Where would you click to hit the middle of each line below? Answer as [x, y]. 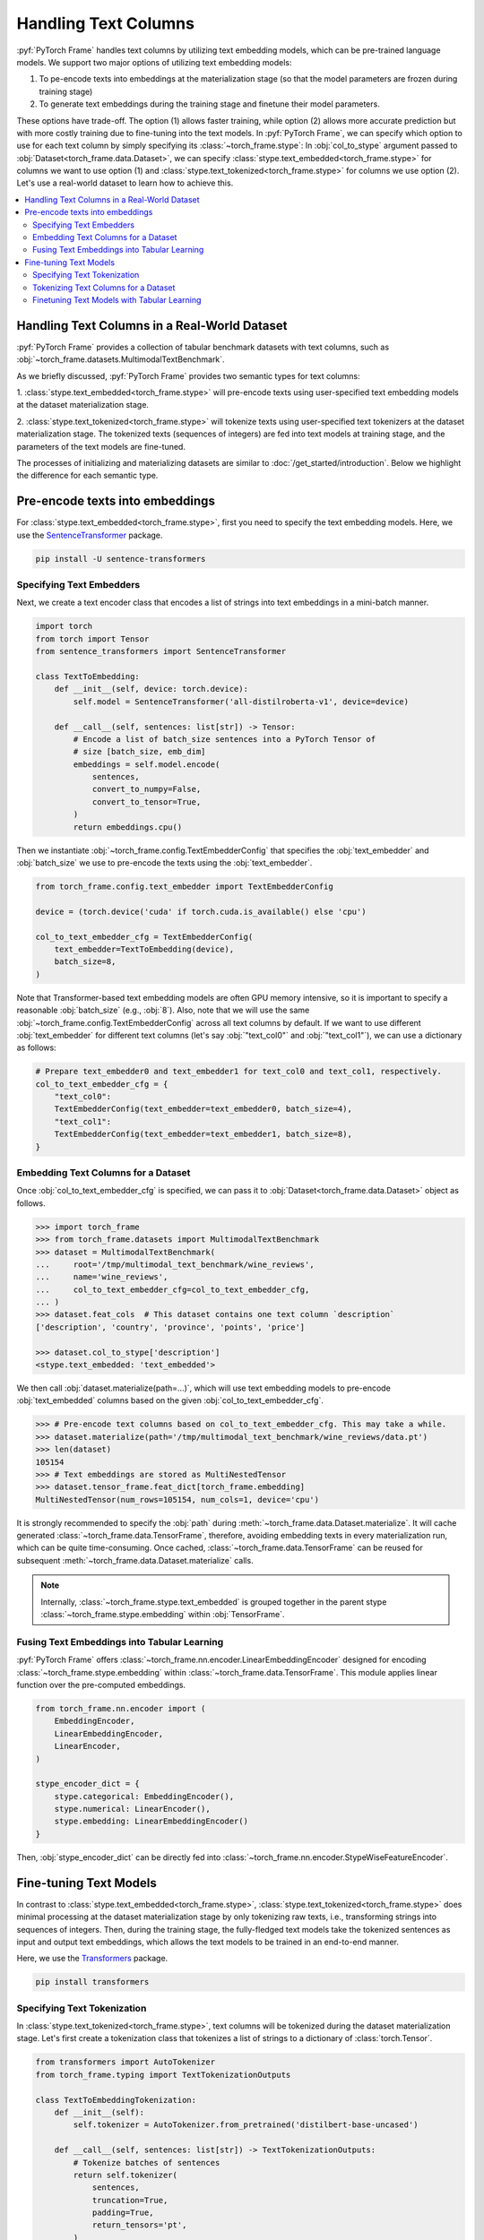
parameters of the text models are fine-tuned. [101, 446]
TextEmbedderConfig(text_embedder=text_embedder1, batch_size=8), [203, 1134]
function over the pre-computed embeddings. [101, 1684]
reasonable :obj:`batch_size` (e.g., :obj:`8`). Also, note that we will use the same [163, 1010]
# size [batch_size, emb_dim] [139, 752]
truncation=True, [130, 2200]
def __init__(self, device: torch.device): [151, 689]
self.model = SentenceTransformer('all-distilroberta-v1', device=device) [241, 702]
